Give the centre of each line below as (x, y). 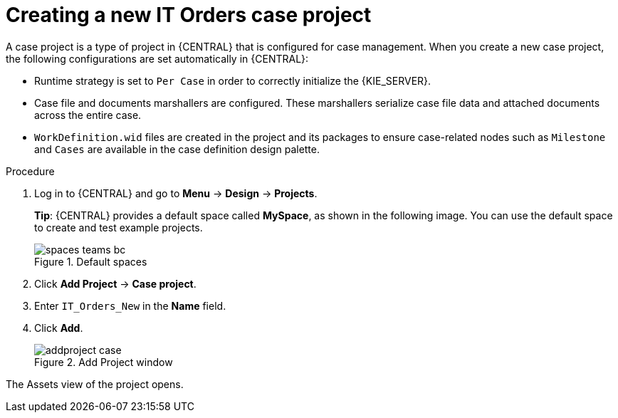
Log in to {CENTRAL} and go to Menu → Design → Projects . (176, 193)
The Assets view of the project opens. (95, 384)
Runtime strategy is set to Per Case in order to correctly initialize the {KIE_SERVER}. (233, 80)
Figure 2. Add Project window (104, 362)
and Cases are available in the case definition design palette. (177, 149)
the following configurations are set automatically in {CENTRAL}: (157, 58)
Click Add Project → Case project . (115, 283)
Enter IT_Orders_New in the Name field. (130, 305)
